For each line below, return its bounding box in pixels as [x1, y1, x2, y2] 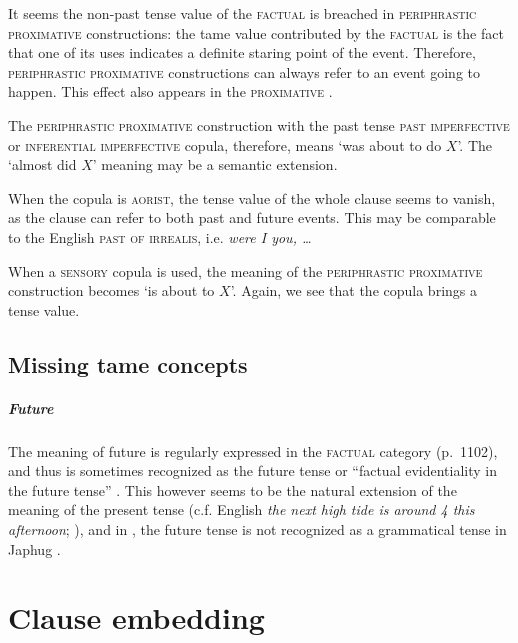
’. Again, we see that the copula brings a [230, 280, 477, 301]
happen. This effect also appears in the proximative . [8, 81, 333, 102]
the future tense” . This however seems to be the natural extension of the [8, 479, 457, 500]
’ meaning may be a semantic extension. [92, 154, 338, 175]
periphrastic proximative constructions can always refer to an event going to [8, 61, 480, 82]
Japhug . [8, 538, 61, 559]
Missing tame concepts [8, 348, 248, 379]
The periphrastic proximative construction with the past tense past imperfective [8, 114, 510, 135]
